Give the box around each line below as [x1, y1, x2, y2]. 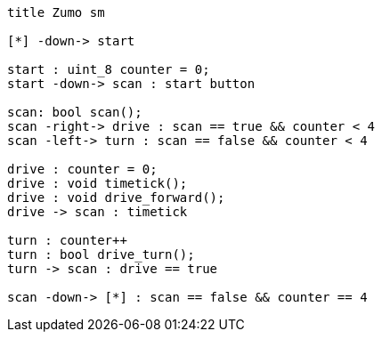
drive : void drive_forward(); [7, 190, 225, 205]
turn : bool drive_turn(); [7, 247, 195, 262]
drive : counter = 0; [7, 162, 158, 176]
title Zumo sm [7, 5, 105, 20]
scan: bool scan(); [7, 105, 142, 119]
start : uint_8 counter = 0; [7, 62, 210, 77]
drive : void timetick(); [7, 176, 188, 190]
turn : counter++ [7, 233, 127, 247]
